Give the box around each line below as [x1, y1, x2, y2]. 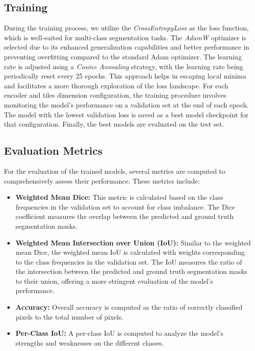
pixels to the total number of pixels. [15, 311, 124, 322]
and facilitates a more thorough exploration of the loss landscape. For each [4, 80, 229, 90]
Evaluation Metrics [4, 143, 102, 158]
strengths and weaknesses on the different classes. [15, 337, 164, 348]
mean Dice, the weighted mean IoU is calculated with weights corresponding [15, 247, 245, 257]
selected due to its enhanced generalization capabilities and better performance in [4, 42, 250, 52]
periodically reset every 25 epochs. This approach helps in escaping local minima [4, 71, 247, 81]
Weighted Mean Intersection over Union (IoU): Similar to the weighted [15, 237, 251, 247]
